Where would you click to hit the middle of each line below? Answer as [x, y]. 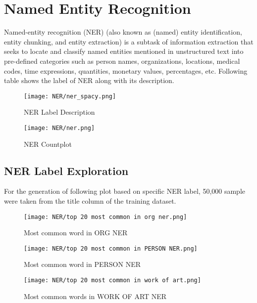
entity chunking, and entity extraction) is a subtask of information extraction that [129, 41]
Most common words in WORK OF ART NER [95, 296]
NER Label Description [59, 112]
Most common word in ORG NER [76, 233]
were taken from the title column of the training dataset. [90, 200]
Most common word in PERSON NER [82, 264]
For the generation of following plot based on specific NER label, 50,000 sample [125, 191]
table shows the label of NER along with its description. [89, 80]
